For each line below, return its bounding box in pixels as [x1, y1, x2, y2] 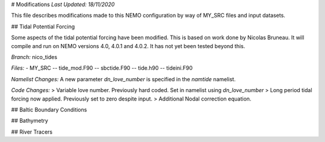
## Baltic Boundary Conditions [11, 106, 87, 113]
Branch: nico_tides [11, 53, 57, 60]
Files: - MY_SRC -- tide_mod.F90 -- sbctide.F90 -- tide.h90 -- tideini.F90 [11, 64, 193, 72]
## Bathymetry [11, 117, 48, 125]
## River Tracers [11, 128, 53, 135]
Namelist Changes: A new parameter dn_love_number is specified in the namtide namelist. [11, 75, 236, 82]
